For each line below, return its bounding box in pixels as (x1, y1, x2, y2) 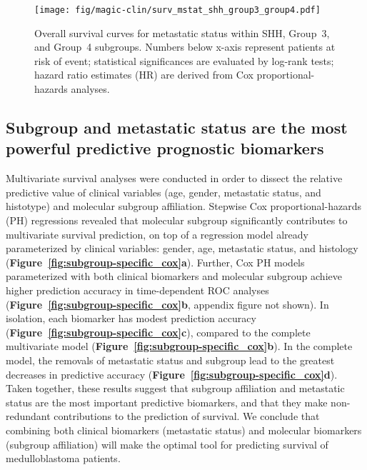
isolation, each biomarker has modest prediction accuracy (6, 311, 256, 326)
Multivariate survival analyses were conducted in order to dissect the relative (6, 171, 343, 186)
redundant (6, 409, 51, 424)
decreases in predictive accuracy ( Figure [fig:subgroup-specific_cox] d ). (6, 366, 338, 381)
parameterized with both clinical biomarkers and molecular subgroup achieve (6, 269, 342, 284)
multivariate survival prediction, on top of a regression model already (6, 226, 308, 241)
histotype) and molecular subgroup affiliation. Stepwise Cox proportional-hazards (6, 199, 361, 214)
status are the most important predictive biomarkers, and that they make (6, 394, 328, 409)
